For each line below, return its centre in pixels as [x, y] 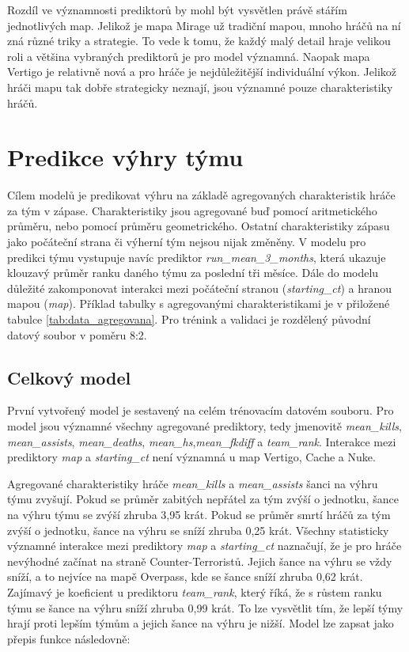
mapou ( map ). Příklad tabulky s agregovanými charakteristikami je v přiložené [199, 303]
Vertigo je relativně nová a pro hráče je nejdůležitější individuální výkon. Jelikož [202, 72]
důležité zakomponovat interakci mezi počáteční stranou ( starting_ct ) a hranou [200, 288]
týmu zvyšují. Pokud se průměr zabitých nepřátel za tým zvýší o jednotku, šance [203, 499]
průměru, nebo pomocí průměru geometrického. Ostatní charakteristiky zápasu [199, 226]
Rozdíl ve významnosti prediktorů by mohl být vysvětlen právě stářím [177, 9]
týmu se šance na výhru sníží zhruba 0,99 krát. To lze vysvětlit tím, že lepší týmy [205, 607]
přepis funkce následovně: [69, 638]
